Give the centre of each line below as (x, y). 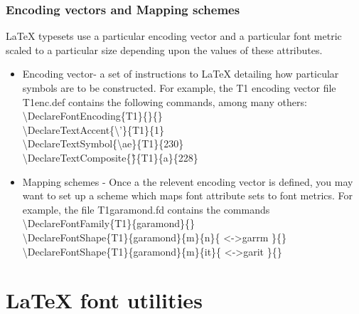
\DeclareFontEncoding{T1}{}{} (92, 116)
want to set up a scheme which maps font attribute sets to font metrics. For (188, 195)
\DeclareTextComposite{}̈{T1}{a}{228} (110, 157)
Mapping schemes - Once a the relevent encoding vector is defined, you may (188, 181)
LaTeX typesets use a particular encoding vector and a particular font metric (174, 36)
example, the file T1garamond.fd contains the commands (146, 209)
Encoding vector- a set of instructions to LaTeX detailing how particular (181, 74)
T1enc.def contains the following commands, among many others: (165, 101)
